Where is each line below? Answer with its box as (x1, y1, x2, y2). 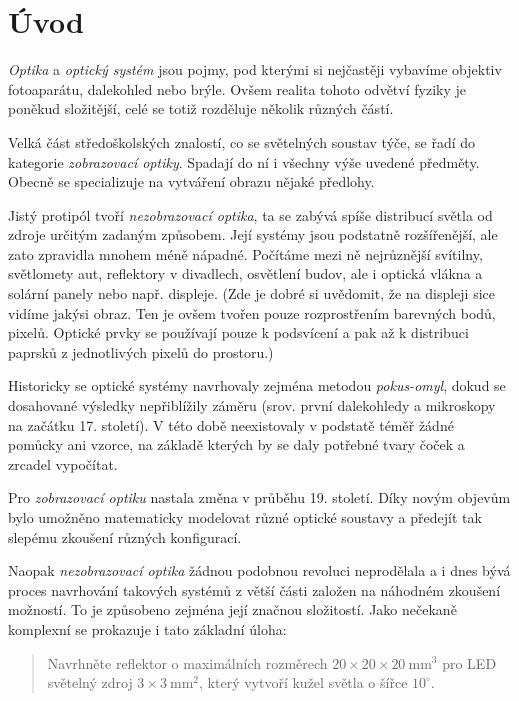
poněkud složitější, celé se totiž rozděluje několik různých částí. (8, 98, 394, 119)
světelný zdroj (47, 672, 133, 693)
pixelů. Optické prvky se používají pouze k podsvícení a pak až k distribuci (8, 322, 469, 343)
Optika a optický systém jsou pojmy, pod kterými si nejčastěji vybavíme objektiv (8, 59, 502, 80)
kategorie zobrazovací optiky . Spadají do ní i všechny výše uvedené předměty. (8, 151, 480, 172)
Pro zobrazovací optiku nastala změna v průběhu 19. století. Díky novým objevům (8, 487, 511, 508)
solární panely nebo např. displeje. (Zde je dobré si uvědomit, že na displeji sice (8, 283, 496, 304)
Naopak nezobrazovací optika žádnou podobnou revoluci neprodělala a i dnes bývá (8, 560, 511, 581)
